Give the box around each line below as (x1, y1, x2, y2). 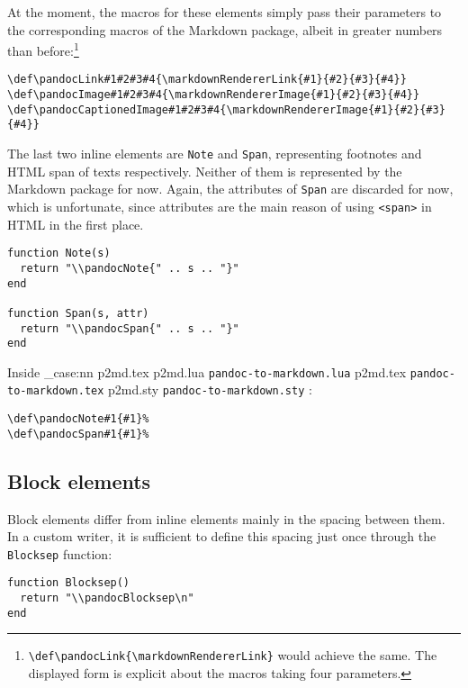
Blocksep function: (7, 544, 112, 563)
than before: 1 (7, 39, 79, 59)
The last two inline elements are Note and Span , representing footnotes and (7, 144, 422, 163)
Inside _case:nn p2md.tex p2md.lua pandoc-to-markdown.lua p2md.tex (7, 362, 407, 381)
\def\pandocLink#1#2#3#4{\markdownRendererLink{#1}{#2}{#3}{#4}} (7, 73, 407, 86)
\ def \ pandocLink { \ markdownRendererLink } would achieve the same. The (28, 646, 437, 665)
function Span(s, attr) (7, 306, 149, 320)
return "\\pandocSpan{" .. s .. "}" (20, 321, 239, 335)
